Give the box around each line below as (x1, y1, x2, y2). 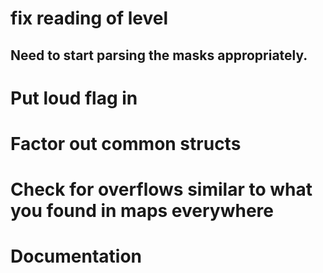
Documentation (10, 245, 143, 268)
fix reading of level (10, 7, 169, 30)
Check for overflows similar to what (10, 178, 313, 201)
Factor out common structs (10, 132, 242, 155)
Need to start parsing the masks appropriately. (10, 47, 308, 64)
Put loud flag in (10, 87, 138, 109)
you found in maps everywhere (10, 200, 275, 222)
